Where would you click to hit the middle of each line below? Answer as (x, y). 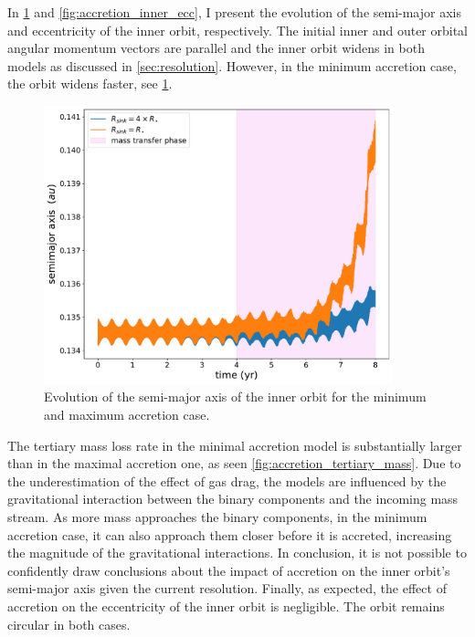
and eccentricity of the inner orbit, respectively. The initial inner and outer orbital (238, 30)
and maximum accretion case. (127, 414)
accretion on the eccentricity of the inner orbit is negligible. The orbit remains (226, 606)
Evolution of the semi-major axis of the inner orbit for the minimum (235, 397)
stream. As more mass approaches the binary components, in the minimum (217, 516)
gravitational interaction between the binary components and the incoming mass (233, 499)
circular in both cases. (69, 624)
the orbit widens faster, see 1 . (90, 84)
